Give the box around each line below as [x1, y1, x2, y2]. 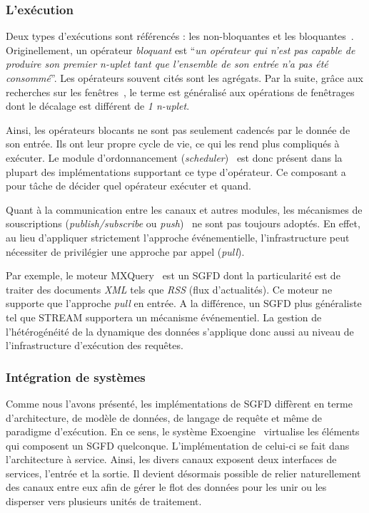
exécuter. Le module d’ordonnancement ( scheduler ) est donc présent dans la [6, 150, 343, 165]
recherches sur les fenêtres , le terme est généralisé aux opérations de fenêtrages [6, 84, 355, 99]
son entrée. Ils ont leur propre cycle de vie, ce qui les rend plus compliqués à [6, 136, 340, 151]
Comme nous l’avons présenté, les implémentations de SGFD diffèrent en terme [6, 395, 353, 410]
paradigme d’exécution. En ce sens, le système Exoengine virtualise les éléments [6, 424, 360, 439]
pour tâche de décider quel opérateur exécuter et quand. [6, 178, 251, 193]
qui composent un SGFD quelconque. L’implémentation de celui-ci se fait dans [6, 437, 350, 452]
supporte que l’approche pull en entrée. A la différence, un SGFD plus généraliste [6, 296, 362, 311]
